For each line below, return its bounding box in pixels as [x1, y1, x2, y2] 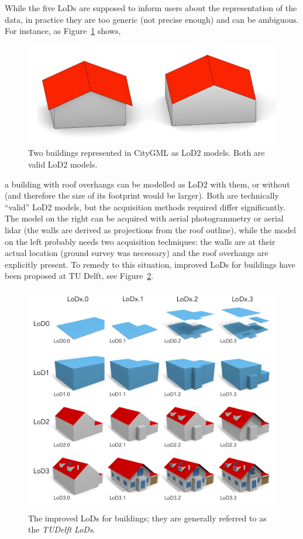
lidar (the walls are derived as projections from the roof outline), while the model [5, 224, 296, 236]
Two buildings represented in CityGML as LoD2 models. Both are [28, 146, 265, 159]
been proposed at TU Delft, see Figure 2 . [5, 269, 154, 282]
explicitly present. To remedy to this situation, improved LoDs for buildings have [5, 258, 295, 270]
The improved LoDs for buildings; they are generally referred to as [28, 511, 267, 524]
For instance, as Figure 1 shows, [5, 25, 121, 37]
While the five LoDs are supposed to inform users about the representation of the [5, 2, 297, 13]
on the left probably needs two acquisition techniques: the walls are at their [5, 235, 276, 247]
